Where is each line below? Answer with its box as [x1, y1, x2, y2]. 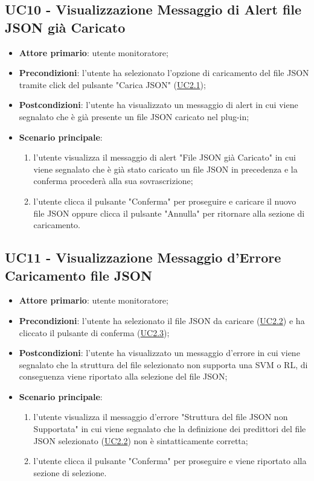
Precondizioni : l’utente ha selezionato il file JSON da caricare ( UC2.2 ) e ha [19, 314, 305, 327]
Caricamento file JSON [5, 266, 152, 284]
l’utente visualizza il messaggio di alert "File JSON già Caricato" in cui [33, 151, 296, 164]
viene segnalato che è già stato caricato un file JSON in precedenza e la [33, 162, 298, 175]
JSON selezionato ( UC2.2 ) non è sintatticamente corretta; [33, 434, 248, 447]
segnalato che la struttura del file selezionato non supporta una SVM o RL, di [19, 358, 308, 371]
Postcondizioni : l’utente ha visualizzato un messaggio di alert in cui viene [19, 98, 298, 111]
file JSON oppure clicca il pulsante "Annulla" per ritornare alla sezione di [33, 206, 305, 219]
